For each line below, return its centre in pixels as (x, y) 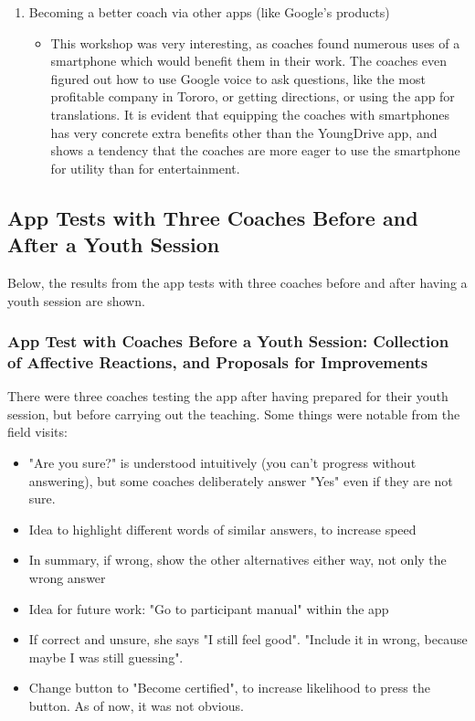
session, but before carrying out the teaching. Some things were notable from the (234, 414)
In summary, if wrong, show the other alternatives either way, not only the (237, 560)
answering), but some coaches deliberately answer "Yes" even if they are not (241, 480)
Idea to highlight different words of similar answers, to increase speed (222, 529)
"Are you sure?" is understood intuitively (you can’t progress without (222, 463)
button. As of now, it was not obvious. (136, 705)
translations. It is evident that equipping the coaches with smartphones (250, 114)
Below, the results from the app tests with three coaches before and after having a (237, 282)
